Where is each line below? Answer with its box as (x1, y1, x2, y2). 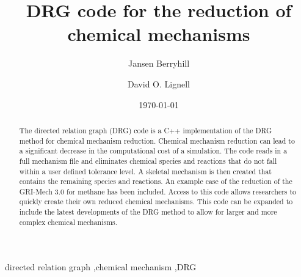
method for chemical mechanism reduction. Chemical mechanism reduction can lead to (19, 135, 295, 146)
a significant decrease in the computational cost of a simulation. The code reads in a (19, 146, 288, 156)
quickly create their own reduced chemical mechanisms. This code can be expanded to (19, 196, 293, 207)
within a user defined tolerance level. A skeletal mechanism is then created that (19, 166, 272, 176)
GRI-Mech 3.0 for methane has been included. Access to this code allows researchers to (19, 186, 297, 196)
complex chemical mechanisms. (19, 216, 118, 227)
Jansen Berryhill (128, 57, 190, 70)
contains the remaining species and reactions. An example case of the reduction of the (19, 176, 292, 187)
